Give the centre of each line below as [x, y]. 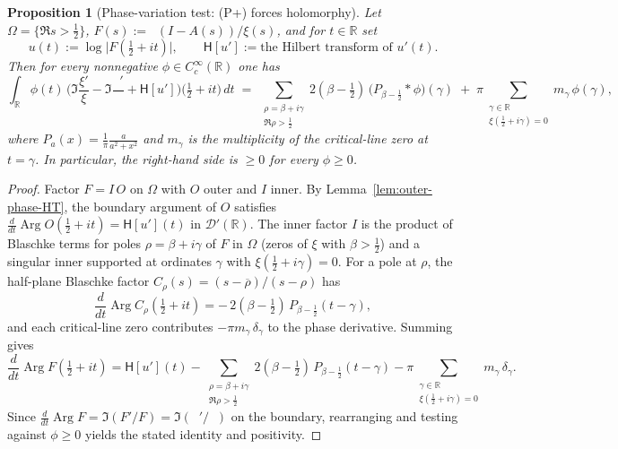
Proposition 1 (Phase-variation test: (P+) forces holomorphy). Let [194, 12]
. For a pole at [377, 261]
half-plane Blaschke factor [78, 281]
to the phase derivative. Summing [360, 326]
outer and [231, 189]
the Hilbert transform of [326, 48]
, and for [301, 29]
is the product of [407, 224]
